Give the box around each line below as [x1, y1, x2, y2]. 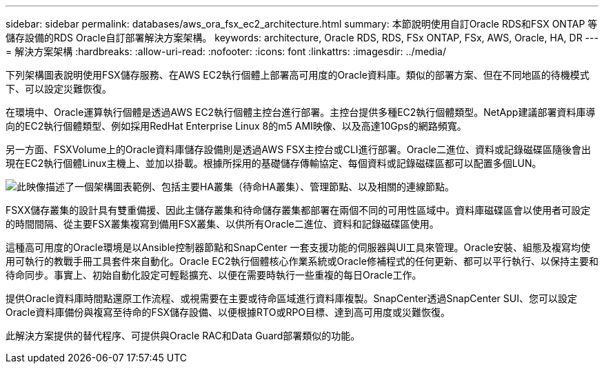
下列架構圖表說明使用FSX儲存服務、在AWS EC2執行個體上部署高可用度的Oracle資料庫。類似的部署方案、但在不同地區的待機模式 [6, 69, 590, 81]
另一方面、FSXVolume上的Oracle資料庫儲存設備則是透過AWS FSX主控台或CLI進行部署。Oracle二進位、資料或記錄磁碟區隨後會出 [6, 143, 592, 155]
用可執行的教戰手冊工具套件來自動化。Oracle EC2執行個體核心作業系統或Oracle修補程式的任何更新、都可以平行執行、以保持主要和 [6, 255, 598, 267]
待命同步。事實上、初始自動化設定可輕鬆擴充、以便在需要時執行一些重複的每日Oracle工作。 [6, 269, 422, 281]
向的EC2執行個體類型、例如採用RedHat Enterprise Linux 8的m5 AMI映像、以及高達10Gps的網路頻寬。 [6, 120, 467, 132]
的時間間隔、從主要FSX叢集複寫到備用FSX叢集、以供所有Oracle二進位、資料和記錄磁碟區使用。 [6, 218, 439, 230]
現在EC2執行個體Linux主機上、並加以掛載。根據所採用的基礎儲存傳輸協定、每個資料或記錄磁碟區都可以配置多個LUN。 [6, 157, 542, 169]
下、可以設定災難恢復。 [6, 83, 112, 94]
